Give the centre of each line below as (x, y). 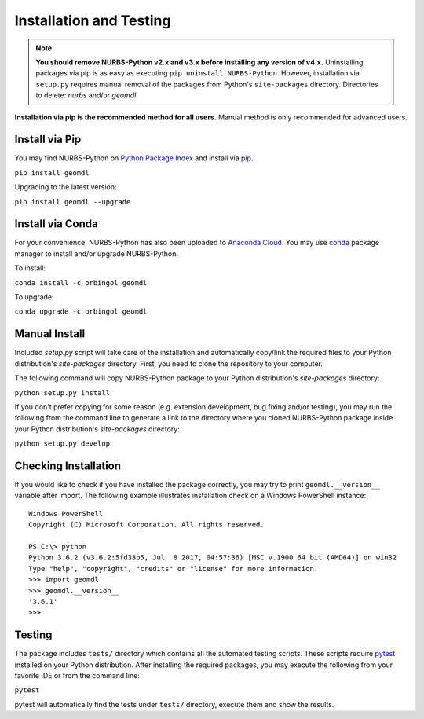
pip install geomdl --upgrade (73, 202)
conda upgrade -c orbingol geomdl (81, 312)
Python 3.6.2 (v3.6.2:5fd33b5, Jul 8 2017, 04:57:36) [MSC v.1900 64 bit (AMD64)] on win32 (213, 558)
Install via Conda (56, 224)
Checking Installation (68, 466)
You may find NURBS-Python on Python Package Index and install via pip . (134, 158)
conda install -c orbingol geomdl (81, 282)
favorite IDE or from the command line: (77, 675)
